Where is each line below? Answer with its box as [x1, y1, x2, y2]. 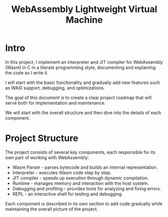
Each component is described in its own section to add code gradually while [5, 200, 163, 206]
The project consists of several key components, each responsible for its [5, 149, 155, 155]
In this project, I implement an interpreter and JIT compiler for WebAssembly [5, 59, 163, 65]
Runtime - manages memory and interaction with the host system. [12, 180, 149, 186]
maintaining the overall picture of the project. [5, 206, 98, 212]
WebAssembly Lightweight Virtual [11, 4, 157, 15]
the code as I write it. [5, 69, 49, 76]
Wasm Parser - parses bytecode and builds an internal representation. [12, 164, 158, 170]
